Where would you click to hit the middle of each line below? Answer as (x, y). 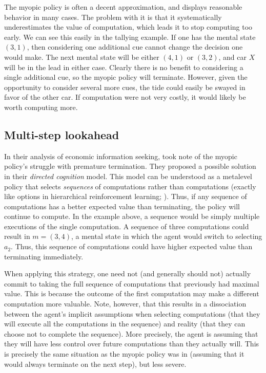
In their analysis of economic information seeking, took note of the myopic (121, 156)
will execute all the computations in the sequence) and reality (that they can (125, 324)
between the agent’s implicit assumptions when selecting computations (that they (132, 313)
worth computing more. (41, 107)
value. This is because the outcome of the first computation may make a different (132, 293)
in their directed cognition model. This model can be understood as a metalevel (128, 176)
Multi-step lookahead (62, 134)
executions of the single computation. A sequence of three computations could (127, 226)
